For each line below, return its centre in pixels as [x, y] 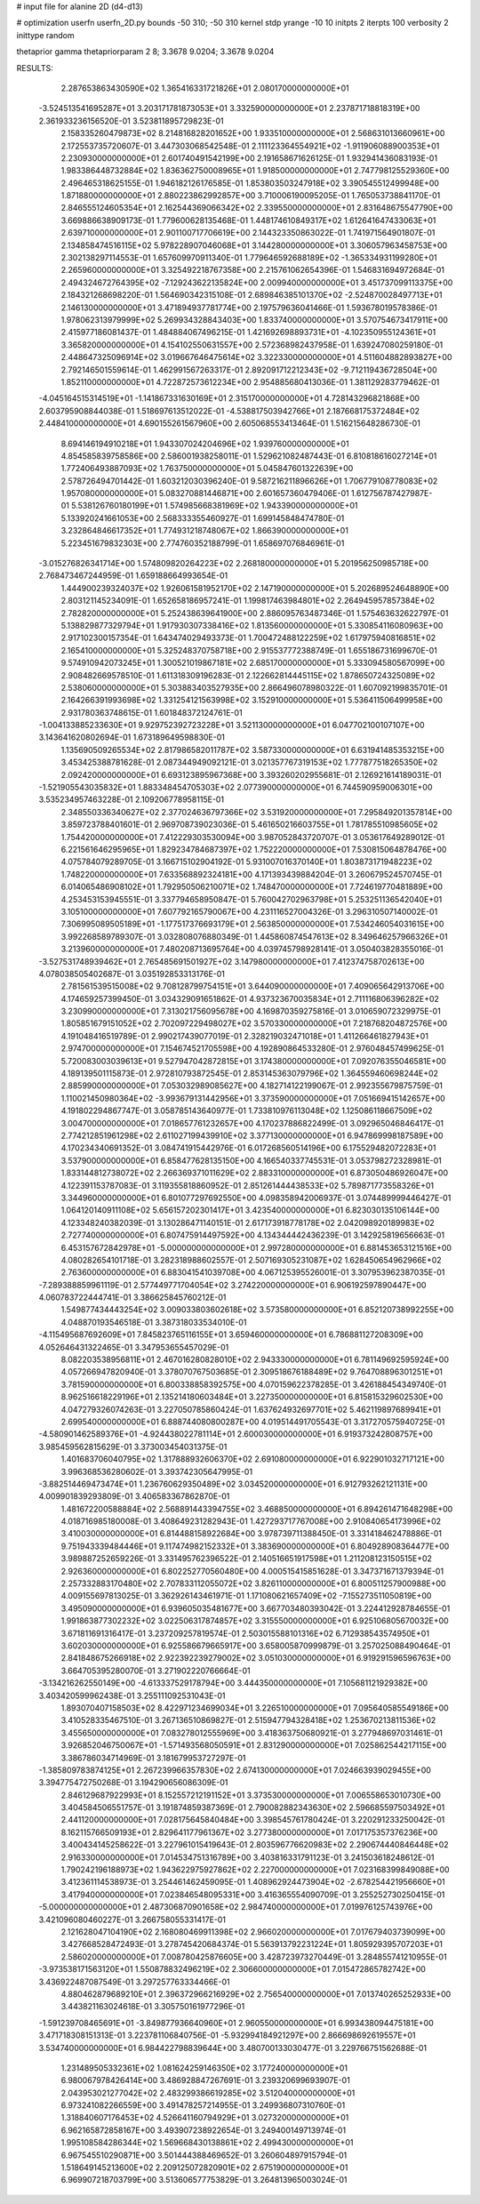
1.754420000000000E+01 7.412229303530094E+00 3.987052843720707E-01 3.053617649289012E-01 [252, 837]
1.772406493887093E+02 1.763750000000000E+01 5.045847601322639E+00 [207, 469]
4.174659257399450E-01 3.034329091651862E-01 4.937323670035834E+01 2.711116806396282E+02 [250, 998]
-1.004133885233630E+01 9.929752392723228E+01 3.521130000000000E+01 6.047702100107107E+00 [232, 725]
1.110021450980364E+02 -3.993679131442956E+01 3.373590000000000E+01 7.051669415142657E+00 [253, 1098]
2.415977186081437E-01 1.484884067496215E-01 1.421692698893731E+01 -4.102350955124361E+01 [248, 333]
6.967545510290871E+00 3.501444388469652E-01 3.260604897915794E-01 [204, 2155]
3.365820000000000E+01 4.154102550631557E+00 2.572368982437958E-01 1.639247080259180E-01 [252, 345]
